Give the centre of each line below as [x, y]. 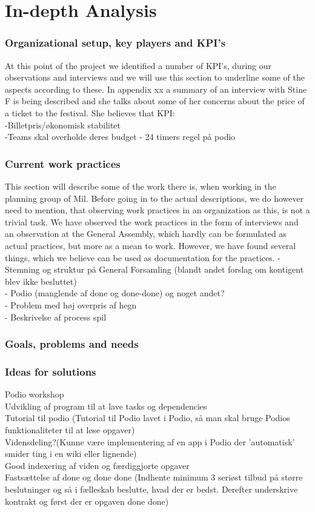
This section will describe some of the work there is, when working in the [141, 186]
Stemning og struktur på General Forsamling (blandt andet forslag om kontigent [154, 269]
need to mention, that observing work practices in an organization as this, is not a [157, 210]
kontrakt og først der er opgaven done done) [87, 501]
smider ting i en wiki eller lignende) [71, 454]
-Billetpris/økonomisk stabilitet [63, 125]
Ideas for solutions [51, 371]
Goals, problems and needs [72, 344]
